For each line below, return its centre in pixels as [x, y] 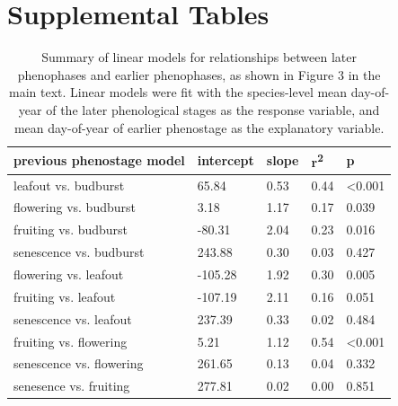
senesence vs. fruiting [72, 386]
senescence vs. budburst [79, 252]
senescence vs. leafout [73, 318]
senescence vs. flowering [79, 363]
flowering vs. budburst [75, 207]
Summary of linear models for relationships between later [199, 57]
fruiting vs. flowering [71, 341]
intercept [226, 159]
